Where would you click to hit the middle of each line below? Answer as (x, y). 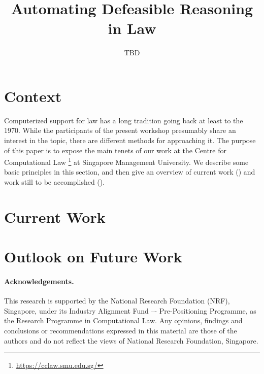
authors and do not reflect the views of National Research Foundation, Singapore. (131, 340)
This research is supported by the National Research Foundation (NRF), (117, 301)
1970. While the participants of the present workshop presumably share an (120, 130)
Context (33, 96)
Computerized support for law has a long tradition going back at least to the (124, 120)
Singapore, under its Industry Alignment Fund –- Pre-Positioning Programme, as (130, 310)
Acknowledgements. (39, 281)
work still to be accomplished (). (55, 182)
